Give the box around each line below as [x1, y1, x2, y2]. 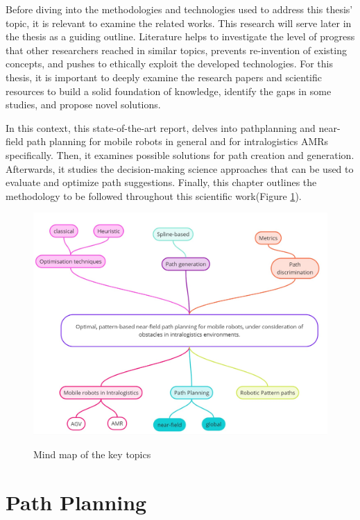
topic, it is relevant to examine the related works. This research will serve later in [6, 15, 352, 30]
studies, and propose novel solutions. [6, 97, 161, 112]
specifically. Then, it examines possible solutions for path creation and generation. [6, 147, 354, 162]
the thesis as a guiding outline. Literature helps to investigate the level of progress [6, 29, 355, 44]
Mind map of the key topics [33, 446, 151, 461]
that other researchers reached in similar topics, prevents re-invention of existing [6, 42, 347, 57]
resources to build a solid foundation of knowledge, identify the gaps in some [6, 83, 332, 98]
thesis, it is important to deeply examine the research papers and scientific [6, 69, 322, 84]
